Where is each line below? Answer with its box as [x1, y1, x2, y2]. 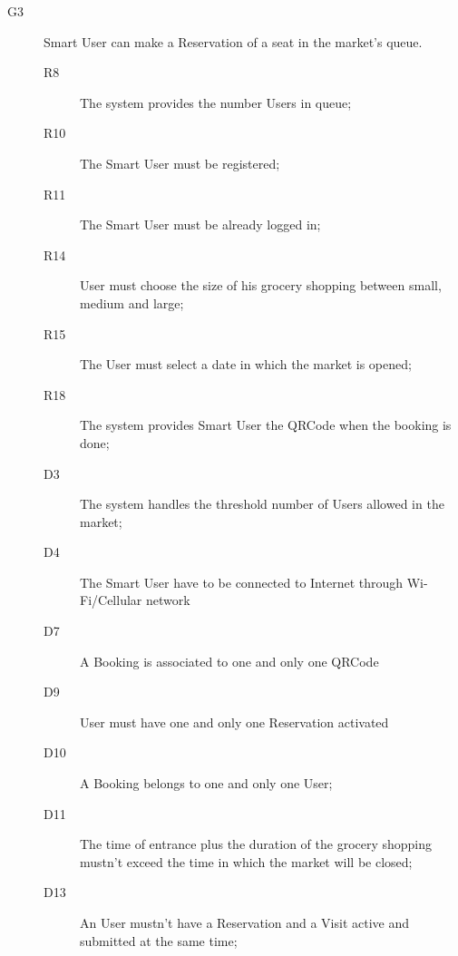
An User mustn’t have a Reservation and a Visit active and [80, 913, 409, 932]
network [145, 590, 190, 610]
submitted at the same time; [80, 931, 238, 950]
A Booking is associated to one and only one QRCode [80, 651, 379, 670]
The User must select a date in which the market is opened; [80, 355, 412, 374]
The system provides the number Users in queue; [80, 93, 352, 112]
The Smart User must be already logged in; [80, 215, 321, 234]
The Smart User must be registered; [80, 153, 280, 172]
